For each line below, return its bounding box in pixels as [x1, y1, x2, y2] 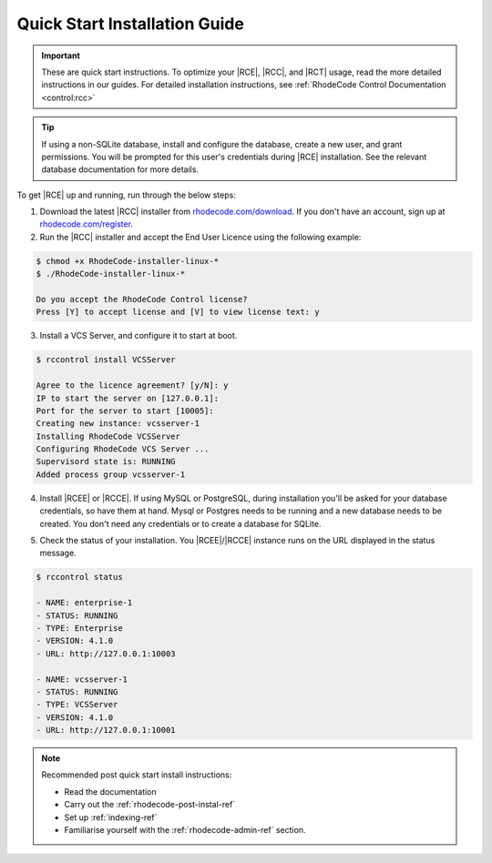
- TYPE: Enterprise [36, 623, 123, 633]
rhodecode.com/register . [39, 218, 134, 229]
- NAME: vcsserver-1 [36, 674, 128, 685]
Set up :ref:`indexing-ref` [64, 811, 158, 823]
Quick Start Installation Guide [16, 14, 245, 34]
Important [41, 50, 81, 61]
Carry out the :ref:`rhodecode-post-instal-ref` [64, 799, 236, 810]
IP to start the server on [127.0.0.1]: [36, 392, 219, 403]
